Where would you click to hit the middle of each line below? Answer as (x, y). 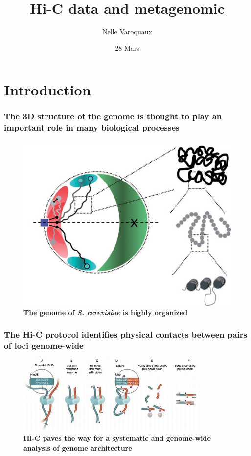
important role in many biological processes (92, 127)
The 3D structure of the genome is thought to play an (113, 116)
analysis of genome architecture (78, 447)
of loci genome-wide (44, 345)
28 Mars (127, 48)
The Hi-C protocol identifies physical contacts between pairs (126, 334)
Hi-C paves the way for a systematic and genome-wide (117, 438)
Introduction (47, 90)
